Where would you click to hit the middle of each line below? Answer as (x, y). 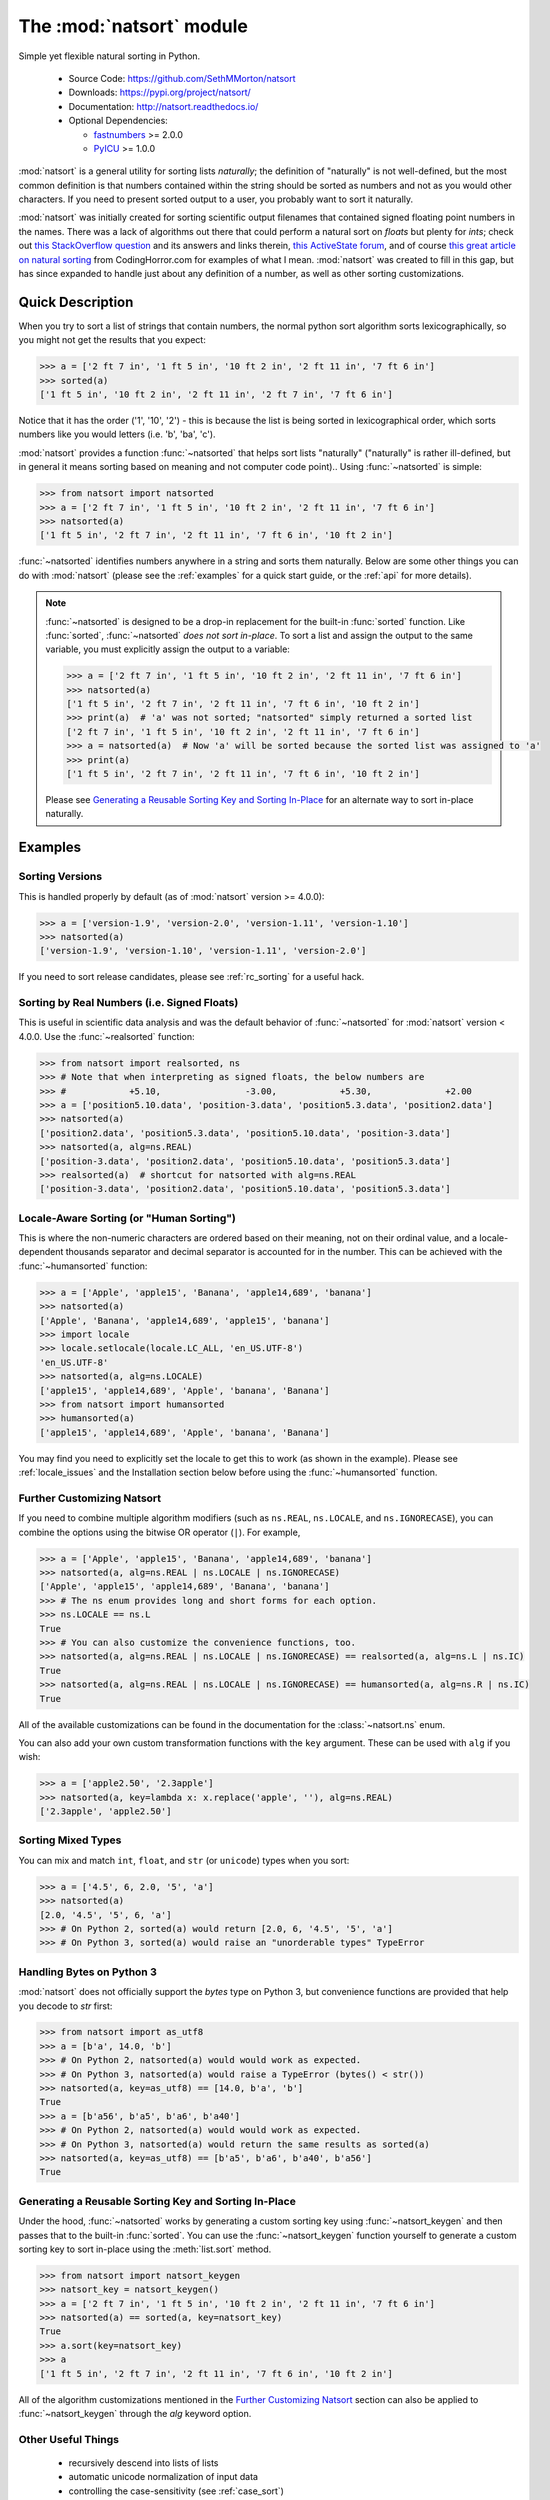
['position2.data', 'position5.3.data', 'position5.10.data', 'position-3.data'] (245, 1133)
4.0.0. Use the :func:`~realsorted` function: (106, 1036)
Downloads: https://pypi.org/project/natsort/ (160, 92)
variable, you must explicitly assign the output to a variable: (167, 649)
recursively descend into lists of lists (143, 2462)
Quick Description (76, 301)
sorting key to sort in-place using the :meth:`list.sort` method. (145, 2249)
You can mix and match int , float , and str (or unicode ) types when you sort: (184, 1860)
